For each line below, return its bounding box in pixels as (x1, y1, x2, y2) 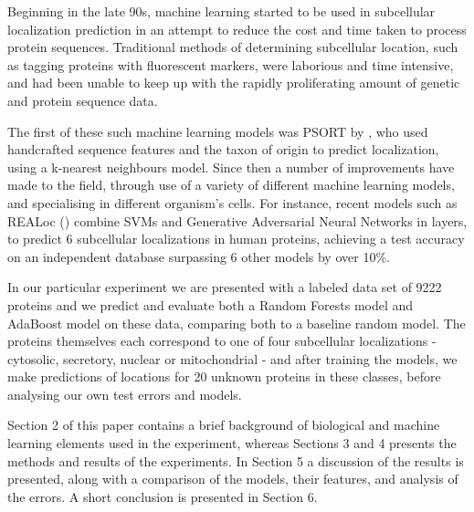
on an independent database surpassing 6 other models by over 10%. (7, 246, 390, 266)
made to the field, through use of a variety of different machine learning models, (7, 175, 455, 194)
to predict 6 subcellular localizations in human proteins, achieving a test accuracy (7, 229, 465, 248)
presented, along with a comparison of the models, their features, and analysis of (7, 469, 458, 488)
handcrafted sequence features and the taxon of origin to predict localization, (7, 140, 439, 159)
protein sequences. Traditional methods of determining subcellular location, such (7, 37, 458, 57)
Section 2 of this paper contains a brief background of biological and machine (7, 415, 440, 434)
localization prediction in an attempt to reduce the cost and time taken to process (7, 19, 467, 38)
